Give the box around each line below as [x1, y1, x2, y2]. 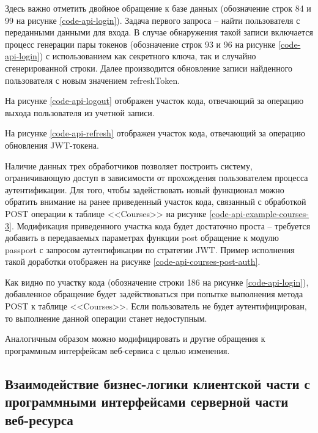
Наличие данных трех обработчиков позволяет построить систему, [5, 159, 253, 172]
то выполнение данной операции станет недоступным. [5, 311, 207, 324]
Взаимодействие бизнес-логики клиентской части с [5, 374, 310, 393]
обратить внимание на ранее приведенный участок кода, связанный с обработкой [5, 195, 306, 208]
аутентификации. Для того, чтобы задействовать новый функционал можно [5, 183, 284, 196]
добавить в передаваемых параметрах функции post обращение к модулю [5, 231, 279, 244]
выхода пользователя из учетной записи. [5, 106, 155, 119]
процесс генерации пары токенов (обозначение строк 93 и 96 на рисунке [5, 37, 276, 50]
